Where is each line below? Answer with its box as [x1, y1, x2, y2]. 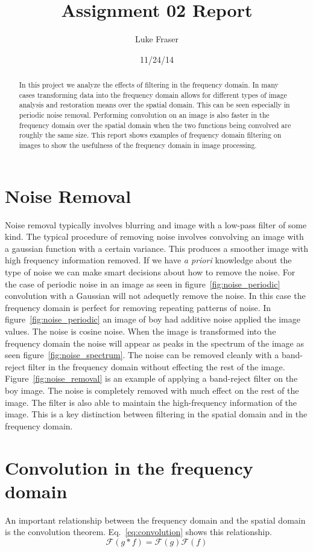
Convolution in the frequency [5, 455, 253, 480]
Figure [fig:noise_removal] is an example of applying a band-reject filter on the [5, 372, 298, 385]
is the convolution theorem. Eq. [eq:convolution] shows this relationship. [5, 525, 272, 538]
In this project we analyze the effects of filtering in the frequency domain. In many [19, 80, 279, 90]
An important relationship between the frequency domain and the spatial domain [5, 513, 306, 526]
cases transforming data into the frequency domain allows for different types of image [19, 89, 287, 100]
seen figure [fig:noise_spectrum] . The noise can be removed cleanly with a [5, 348, 279, 361]
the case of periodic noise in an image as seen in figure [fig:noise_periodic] [5, 277, 280, 290]
